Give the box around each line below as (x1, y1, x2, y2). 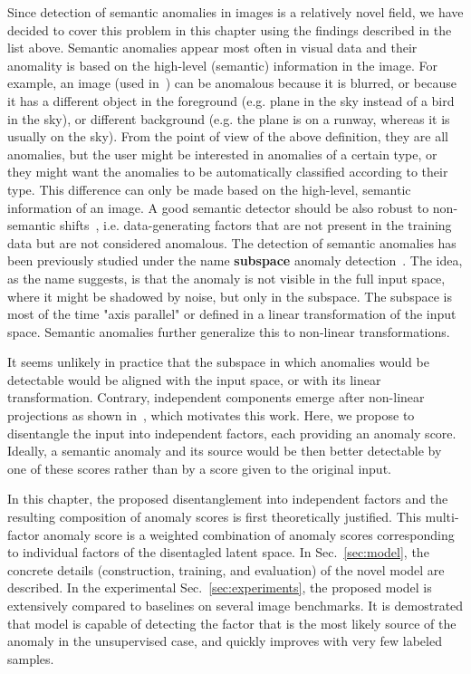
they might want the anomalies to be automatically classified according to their (7, 162, 448, 181)
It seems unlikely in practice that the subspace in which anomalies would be (7, 352, 429, 371)
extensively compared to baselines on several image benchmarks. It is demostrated (7, 596, 464, 614)
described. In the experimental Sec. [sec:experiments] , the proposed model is (7, 578, 432, 597)
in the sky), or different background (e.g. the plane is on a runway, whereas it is (7, 109, 450, 128)
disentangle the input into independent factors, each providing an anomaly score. (7, 423, 457, 442)
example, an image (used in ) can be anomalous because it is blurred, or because (7, 73, 457, 92)
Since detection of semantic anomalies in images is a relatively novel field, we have (7, 3, 464, 21)
